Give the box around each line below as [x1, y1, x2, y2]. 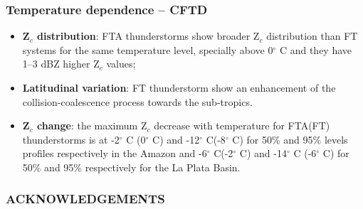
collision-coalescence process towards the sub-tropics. [22, 94, 253, 109]
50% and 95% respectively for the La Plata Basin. [22, 159, 241, 174]
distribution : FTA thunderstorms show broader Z [37, 28, 260, 43]
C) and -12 [152, 132, 200, 146]
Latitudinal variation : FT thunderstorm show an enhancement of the [22, 80, 336, 95]
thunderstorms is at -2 [22, 132, 120, 146]
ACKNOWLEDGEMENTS [6, 190, 165, 208]
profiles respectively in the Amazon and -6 [22, 146, 207, 161]
